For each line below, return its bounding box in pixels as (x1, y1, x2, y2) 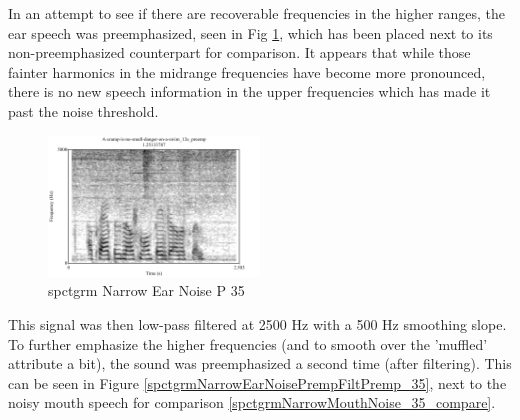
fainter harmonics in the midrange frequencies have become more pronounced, (8, 61, 486, 82)
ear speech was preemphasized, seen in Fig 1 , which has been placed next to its (8, 22, 493, 43)
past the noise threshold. (8, 100, 159, 121)
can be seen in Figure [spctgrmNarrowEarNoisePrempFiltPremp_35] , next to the (8, 372, 507, 393)
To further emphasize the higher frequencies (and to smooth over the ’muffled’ (8, 333, 488, 354)
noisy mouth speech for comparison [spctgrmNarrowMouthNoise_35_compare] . (8, 392, 496, 413)
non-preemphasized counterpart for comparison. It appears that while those (8, 42, 471, 63)
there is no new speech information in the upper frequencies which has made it (8, 81, 491, 102)
